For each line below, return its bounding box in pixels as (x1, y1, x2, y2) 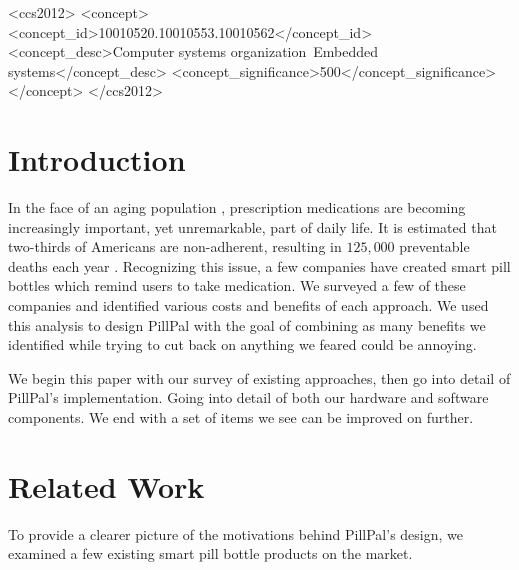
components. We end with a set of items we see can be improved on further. (8, 407, 474, 428)
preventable (399, 236, 470, 257)
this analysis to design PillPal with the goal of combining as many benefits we (8, 314, 486, 335)
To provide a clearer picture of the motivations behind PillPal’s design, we (8, 523, 464, 544)
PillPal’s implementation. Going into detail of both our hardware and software (8, 387, 489, 408)
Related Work (8, 465, 205, 506)
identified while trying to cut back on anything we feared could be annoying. (8, 334, 477, 355)
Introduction (8, 139, 186, 180)
